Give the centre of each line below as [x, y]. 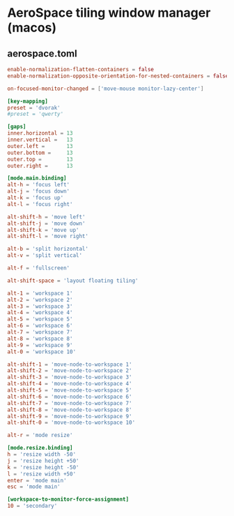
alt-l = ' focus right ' [40, 204]
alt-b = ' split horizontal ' [48, 249]
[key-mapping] [28, 101]
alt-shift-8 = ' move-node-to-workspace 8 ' [70, 410]
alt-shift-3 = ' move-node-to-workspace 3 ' [70, 377]
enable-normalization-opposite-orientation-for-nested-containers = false [118, 76]
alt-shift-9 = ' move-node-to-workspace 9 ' [70, 416]
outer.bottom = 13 [40, 153]
